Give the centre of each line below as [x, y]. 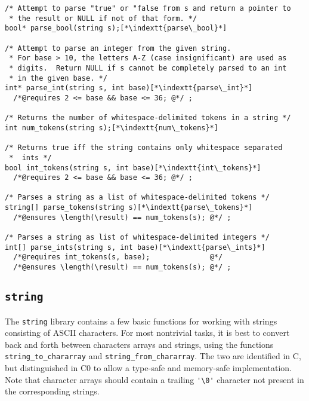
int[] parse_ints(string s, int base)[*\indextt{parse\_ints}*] [135, 247]
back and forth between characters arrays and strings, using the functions [139, 344]
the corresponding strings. [52, 391]
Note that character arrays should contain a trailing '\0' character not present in [154, 379]
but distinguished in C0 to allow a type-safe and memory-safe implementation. [149, 368]
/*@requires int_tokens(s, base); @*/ [118, 257]
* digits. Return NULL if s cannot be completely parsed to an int [148, 68]
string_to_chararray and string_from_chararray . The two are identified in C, [153, 356]
